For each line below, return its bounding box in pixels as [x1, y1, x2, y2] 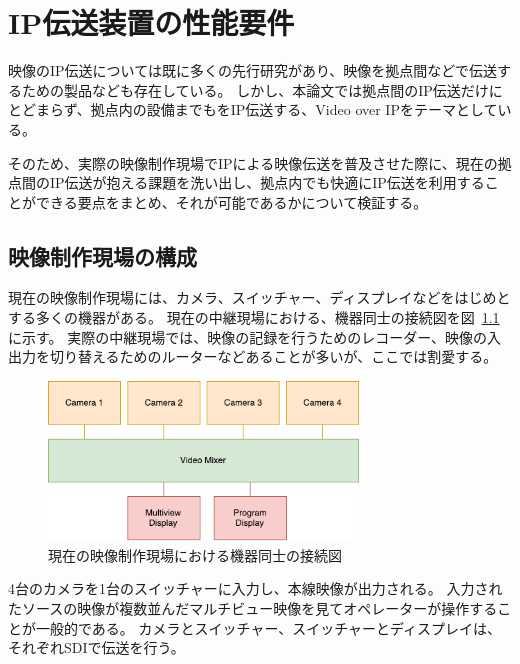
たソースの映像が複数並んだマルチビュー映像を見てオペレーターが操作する [8, 598, 498, 619]
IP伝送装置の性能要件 [8, 2, 295, 43]
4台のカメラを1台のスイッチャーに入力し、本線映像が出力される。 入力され [8, 578, 503, 599]
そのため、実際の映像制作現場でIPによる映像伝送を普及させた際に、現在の [8, 152, 498, 173]
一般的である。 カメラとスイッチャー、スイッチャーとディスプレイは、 [35, 617, 502, 638]
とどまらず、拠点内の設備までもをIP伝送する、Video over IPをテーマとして [8, 99, 498, 120]
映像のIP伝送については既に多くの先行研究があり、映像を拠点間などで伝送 [8, 60, 498, 81]
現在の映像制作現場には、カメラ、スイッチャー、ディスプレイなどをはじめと [8, 287, 511, 308]
